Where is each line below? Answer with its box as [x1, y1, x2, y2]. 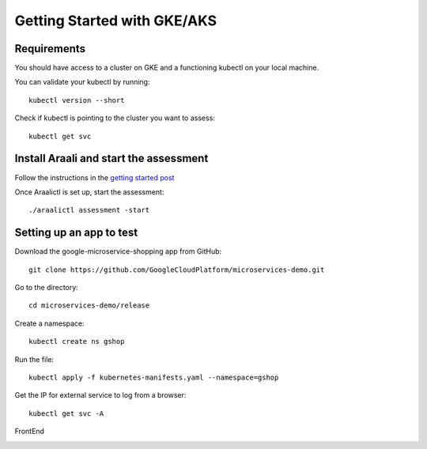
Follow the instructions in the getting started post [14, 172, 175, 182]
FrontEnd [14, 427, 45, 436]
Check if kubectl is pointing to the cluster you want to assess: [14, 113, 215, 123]
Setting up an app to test [14, 226, 138, 240]
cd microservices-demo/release [28, 301, 150, 310]
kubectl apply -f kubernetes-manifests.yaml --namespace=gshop [28, 372, 279, 382]
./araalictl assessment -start [28, 206, 150, 215]
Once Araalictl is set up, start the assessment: [14, 187, 164, 197]
